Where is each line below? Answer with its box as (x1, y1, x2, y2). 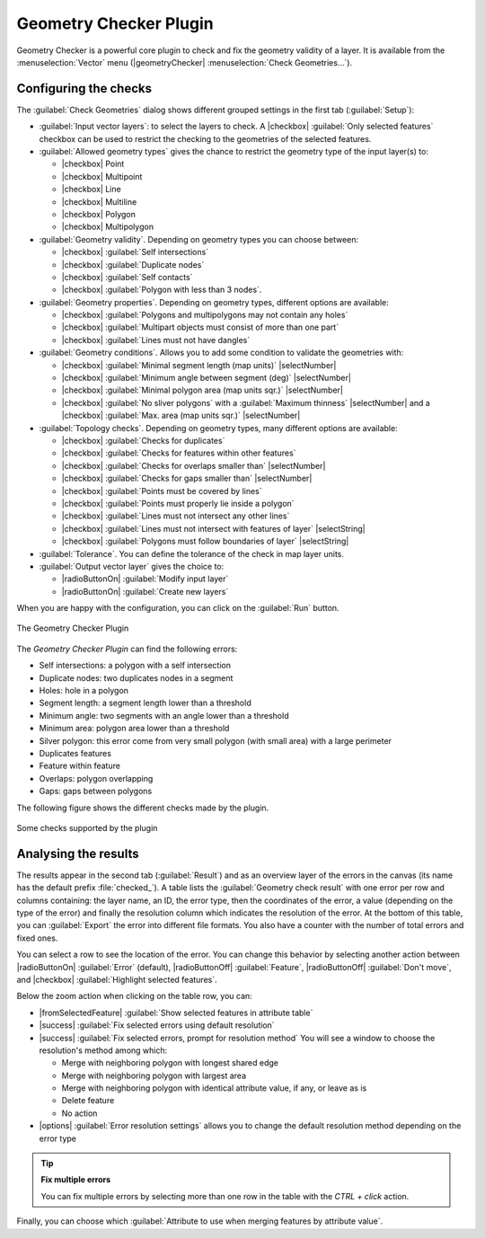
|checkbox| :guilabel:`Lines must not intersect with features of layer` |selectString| (61, 523, 366, 534)
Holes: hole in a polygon (39, 685, 129, 696)
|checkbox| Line (61, 184, 121, 195)
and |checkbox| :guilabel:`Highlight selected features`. (16, 974, 217, 985)
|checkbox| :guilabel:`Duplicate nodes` (61, 259, 205, 270)
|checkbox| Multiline (61, 196, 137, 207)
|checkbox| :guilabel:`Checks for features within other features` (61, 447, 296, 458)
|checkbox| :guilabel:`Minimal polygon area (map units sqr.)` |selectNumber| (61, 385, 343, 395)
